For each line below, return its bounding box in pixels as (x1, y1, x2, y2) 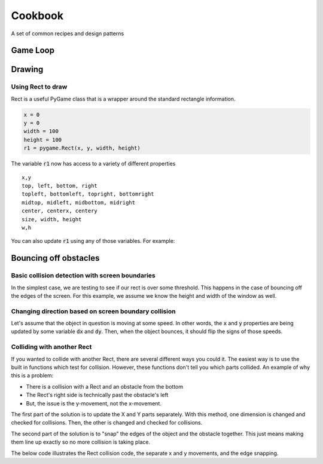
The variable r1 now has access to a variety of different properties (11, 160, 176, 167)
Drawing (11, 65, 44, 75)
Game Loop (11, 45, 55, 56)
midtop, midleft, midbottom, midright (22, 199, 136, 206)
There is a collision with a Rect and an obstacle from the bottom (26, 383, 184, 390)
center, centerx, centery (22, 207, 98, 215)
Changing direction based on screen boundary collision (11, 307, 176, 315)
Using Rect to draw (11, 83, 68, 91)
